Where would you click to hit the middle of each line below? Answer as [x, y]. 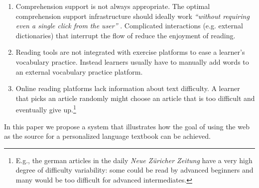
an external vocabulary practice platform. [79, 71]
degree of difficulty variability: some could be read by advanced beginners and [134, 170]
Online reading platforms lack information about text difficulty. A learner [128, 88]
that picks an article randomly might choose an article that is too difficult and [135, 98]
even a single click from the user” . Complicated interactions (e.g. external [129, 26]
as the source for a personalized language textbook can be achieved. [107, 136]
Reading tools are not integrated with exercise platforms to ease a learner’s [130, 52]
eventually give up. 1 [46, 109]
